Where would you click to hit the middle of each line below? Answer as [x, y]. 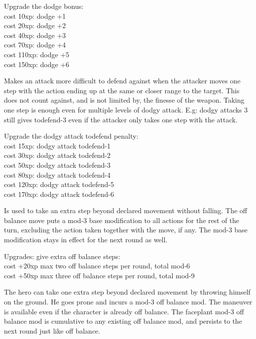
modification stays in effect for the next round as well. [86, 240]
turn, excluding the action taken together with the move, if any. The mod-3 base [126, 230]
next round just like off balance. [52, 330]
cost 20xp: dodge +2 [35, 25]
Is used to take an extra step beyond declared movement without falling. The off [126, 210]
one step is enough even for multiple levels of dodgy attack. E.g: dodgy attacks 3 [126, 109]
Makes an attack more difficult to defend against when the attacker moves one [122, 81]
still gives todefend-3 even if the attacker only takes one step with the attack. [121, 119]
